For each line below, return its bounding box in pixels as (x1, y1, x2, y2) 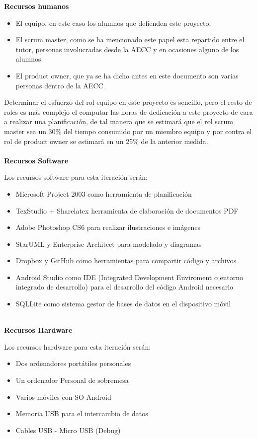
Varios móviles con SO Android (15, 391, 111, 402)
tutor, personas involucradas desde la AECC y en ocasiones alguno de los (15, 44, 239, 54)
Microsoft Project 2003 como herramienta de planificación (15, 188, 192, 199)
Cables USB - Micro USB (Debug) (15, 425, 121, 435)
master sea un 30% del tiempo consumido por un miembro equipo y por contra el (4, 126, 252, 136)
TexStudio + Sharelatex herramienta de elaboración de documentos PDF (15, 205, 239, 216)
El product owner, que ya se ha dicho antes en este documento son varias (15, 70, 239, 80)
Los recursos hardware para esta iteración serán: (4, 341, 151, 352)
